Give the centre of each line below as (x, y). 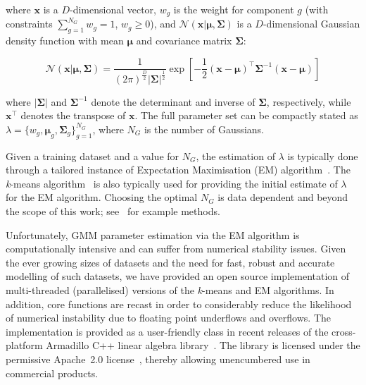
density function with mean (65, 41)
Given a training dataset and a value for (93, 155)
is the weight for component (234, 9)
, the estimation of (235, 155)
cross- (344, 331)
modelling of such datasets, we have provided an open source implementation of (178, 276)
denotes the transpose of (73, 115)
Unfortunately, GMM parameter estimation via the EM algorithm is (153, 234)
